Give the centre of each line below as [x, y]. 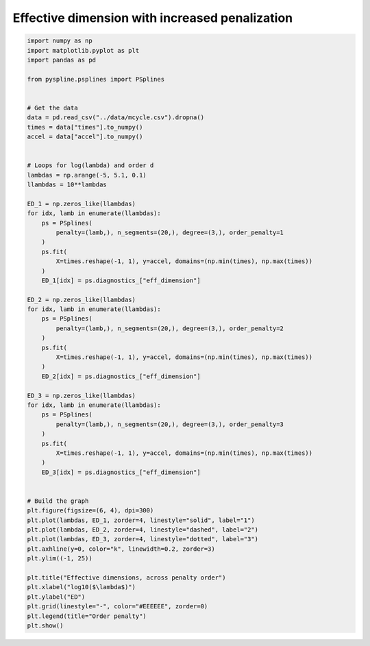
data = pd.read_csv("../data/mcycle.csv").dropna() [116, 117]
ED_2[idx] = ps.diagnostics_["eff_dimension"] [121, 376]
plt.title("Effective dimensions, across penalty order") [126, 578]
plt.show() [45, 625]
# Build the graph [58, 501]
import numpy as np [60, 41]
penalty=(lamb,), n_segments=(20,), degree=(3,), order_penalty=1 [170, 232]
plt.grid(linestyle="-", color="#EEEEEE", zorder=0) [118, 607]
